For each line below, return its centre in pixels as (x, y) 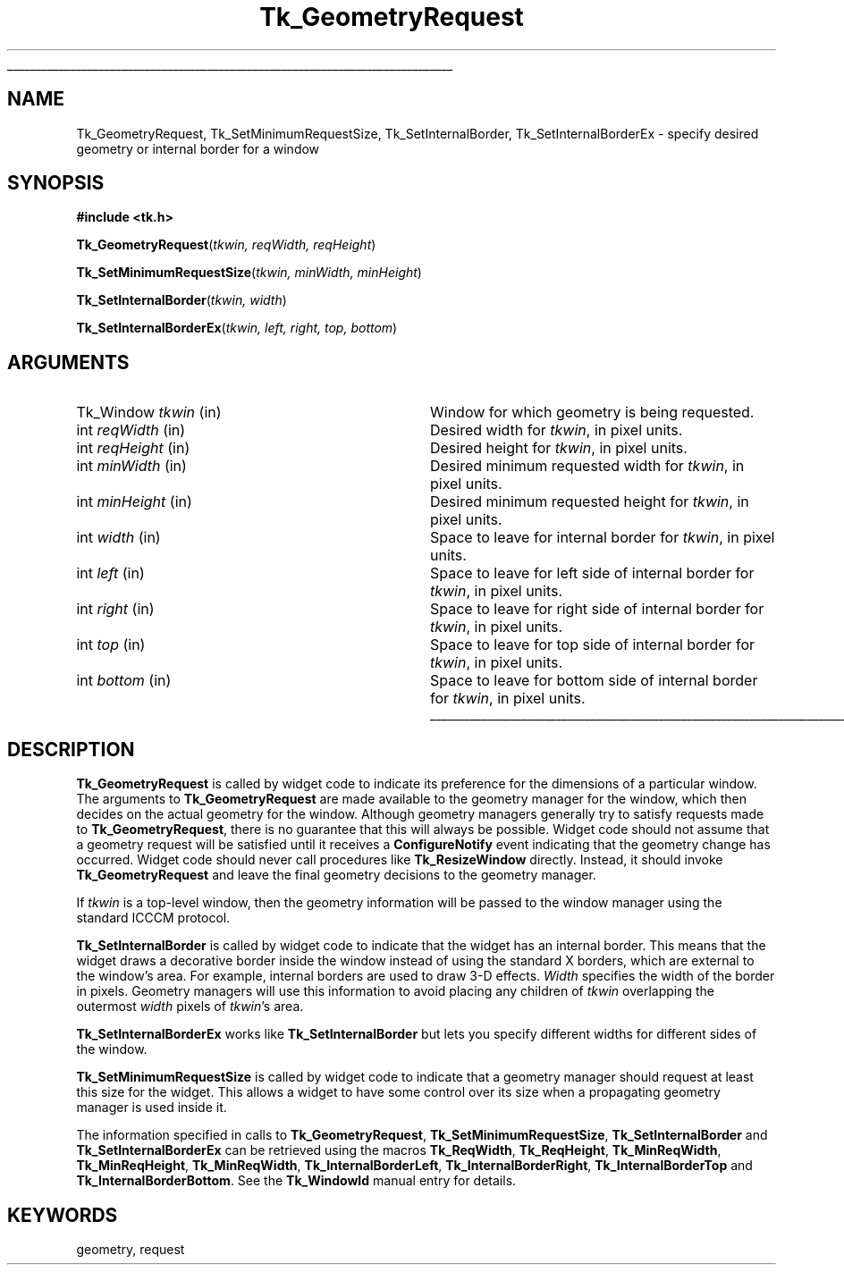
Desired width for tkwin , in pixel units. (556, 430)
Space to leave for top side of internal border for (592, 645)
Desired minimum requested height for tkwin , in (589, 502)
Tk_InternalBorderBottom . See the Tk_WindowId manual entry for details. (296, 1181)
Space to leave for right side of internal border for (597, 609)
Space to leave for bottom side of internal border (594, 681)
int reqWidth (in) (131, 430)
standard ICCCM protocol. (153, 918)
